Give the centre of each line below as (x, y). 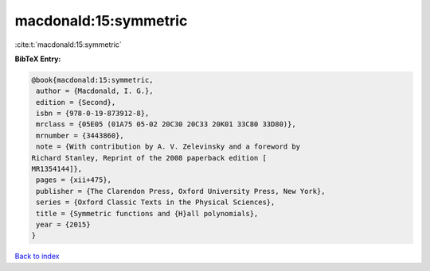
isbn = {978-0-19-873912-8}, (93, 114)
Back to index (37, 256)
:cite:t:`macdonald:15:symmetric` (68, 45)
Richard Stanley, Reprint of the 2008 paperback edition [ (149, 158)
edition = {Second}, (76, 102)
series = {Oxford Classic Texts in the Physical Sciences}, (156, 202)
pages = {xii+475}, (74, 180)
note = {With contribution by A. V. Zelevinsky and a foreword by (168, 147)
